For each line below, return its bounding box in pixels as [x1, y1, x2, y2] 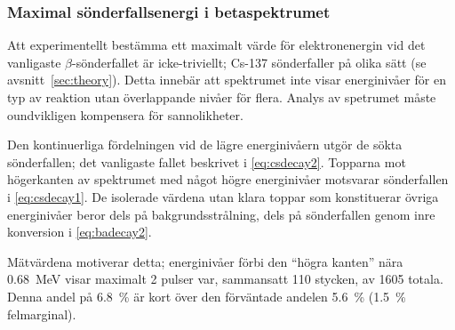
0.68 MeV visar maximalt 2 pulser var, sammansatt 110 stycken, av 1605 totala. [7, 270, 443, 288]
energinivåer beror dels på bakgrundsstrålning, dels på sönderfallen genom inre [7, 205, 435, 223]
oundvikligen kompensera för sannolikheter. [7, 105, 243, 124]
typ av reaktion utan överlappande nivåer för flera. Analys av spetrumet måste [7, 88, 436, 106]
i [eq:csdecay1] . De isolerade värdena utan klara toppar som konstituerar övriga [7, 187, 439, 205]
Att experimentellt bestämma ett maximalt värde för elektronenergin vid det [7, 36, 426, 54]
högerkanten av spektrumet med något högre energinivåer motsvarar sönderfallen [7, 170, 449, 189]
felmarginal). [7, 304, 76, 323]
